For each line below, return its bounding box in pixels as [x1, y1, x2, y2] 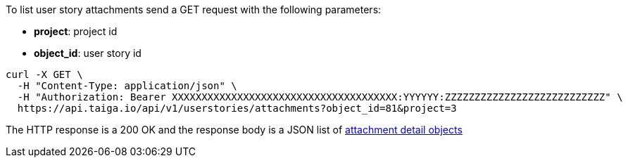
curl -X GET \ [6, 69, 83, 80]
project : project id [34, 25, 118, 37]
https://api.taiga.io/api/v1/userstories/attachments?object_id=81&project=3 [17, 103, 457, 114]
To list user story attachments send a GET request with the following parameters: [6, 4, 382, 15]
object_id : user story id [34, 47, 142, 59]
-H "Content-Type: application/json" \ [17, 80, 237, 91]
